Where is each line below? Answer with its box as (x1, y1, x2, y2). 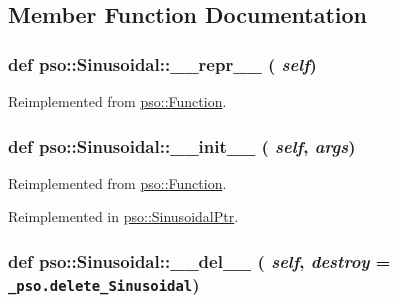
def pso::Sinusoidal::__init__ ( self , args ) (8, 133, 356, 158)
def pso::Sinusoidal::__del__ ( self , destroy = (8, 248, 391, 273)
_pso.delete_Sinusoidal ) (8, 271, 200, 296)
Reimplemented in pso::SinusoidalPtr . (8, 206, 239, 227)
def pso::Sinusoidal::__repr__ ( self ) (8, 51, 317, 76)
